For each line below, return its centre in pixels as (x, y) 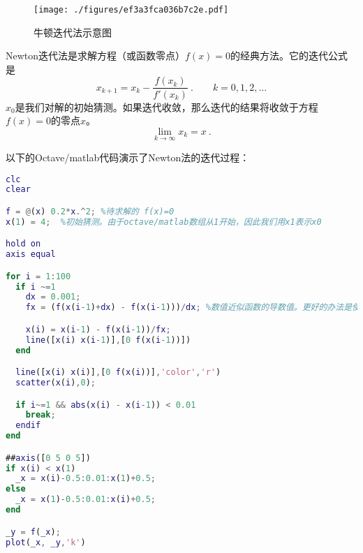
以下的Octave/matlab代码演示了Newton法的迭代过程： (128, 157)
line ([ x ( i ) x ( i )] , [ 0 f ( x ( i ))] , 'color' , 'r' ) (118, 373)
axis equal (31, 255)
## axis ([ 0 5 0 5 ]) (48, 458)
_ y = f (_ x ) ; (33, 532)
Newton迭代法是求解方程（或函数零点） (96, 56)
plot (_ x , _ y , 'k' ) (46, 542)
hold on (23, 244)
